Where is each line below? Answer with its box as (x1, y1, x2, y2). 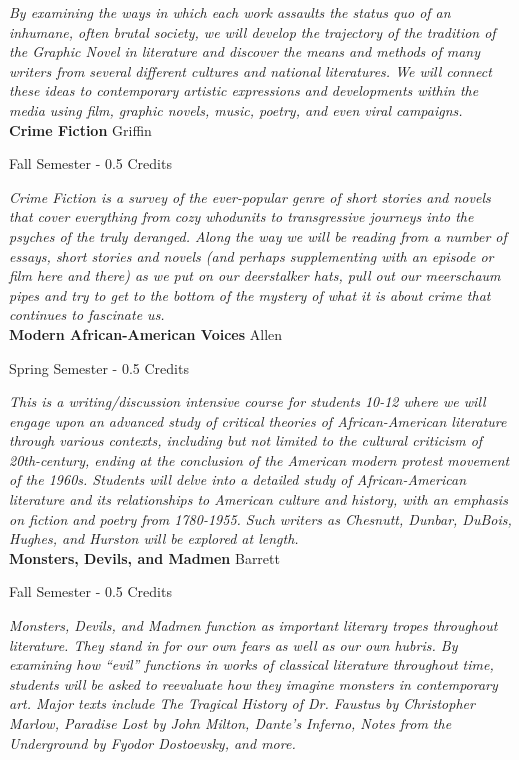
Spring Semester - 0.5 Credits (9, 357, 189, 378)
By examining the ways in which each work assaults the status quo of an (9, 2, 451, 22)
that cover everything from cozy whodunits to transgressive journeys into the (9, 206, 474, 227)
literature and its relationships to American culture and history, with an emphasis (9, 489, 508, 510)
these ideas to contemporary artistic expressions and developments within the (9, 80, 479, 101)
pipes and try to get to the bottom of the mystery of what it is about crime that (9, 284, 491, 305)
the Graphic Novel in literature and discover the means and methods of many (9, 41, 481, 62)
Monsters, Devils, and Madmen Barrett (9, 547, 280, 568)
